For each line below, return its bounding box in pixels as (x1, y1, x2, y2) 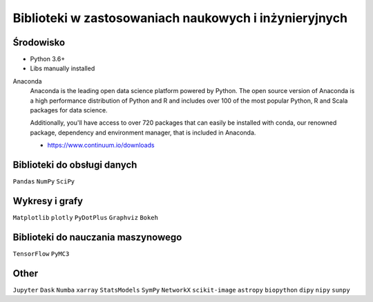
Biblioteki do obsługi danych (12, 159, 137, 170)
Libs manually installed (30, 64, 95, 72)
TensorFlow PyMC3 (12, 250, 70, 258)
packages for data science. (30, 106, 108, 114)
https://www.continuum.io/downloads (47, 141, 155, 150)
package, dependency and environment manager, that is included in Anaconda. (30, 128, 256, 137)
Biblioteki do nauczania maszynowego (12, 231, 182, 243)
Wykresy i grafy (12, 195, 83, 207)
